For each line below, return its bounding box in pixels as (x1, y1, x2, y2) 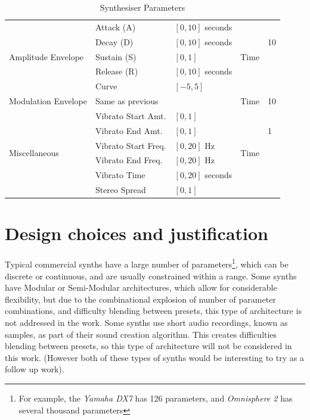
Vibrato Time (95, 169, 145, 181)
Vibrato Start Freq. (95, 139, 166, 151)
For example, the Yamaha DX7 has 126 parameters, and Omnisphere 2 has (18, 391, 293, 404)
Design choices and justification (5, 221, 268, 245)
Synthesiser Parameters (100, 1, 185, 13)
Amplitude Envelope (9, 50, 84, 63)
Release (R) (95, 65, 138, 77)
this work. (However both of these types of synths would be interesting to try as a (5, 351, 304, 363)
